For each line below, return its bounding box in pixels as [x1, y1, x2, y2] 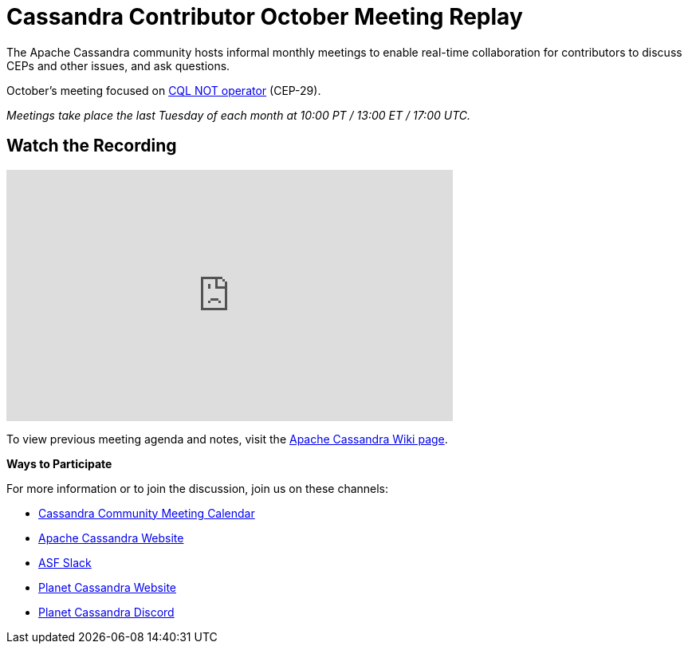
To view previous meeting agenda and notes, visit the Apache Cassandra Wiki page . [6, 431, 448, 446]
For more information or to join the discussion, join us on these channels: [6, 481, 389, 495]
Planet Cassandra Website [38, 580, 176, 594]
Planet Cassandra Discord [38, 605, 175, 619]
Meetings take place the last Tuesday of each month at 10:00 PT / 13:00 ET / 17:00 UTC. [6, 108, 471, 122]
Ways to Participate [6, 456, 112, 471]
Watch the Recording [6, 136, 177, 156]
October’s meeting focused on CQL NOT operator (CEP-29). [6, 83, 321, 97]
